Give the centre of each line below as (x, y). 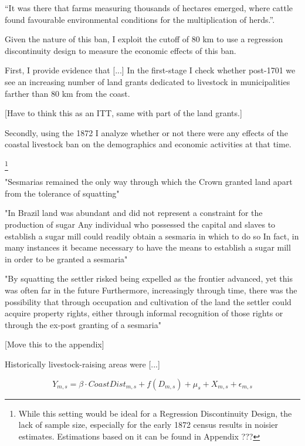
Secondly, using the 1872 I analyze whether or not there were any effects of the (146, 132)
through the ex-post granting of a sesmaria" (83, 324)
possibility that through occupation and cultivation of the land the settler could (148, 301)
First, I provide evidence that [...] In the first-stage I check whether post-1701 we (150, 70)
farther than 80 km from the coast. (67, 93)
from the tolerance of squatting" (62, 193)
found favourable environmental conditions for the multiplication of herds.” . (140, 19)
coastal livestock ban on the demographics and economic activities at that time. (148, 144)
